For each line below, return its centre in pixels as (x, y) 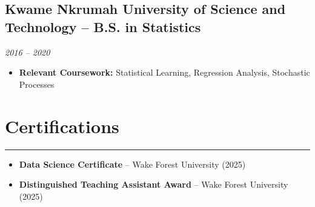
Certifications (62, 126)
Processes (37, 84)
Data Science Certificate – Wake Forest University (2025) (132, 164)
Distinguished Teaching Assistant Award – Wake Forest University (154, 184)
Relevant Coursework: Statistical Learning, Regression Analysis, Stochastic (164, 72)
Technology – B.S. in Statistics (103, 26)
